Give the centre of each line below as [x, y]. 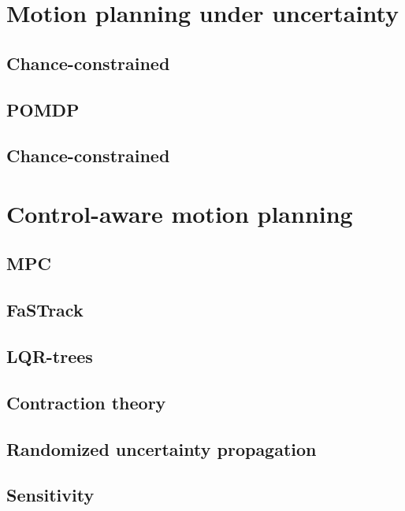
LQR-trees [50, 356]
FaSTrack [45, 310]
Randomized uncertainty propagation [162, 448]
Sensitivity [50, 495]
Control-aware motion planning [180, 213]
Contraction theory [86, 402]
